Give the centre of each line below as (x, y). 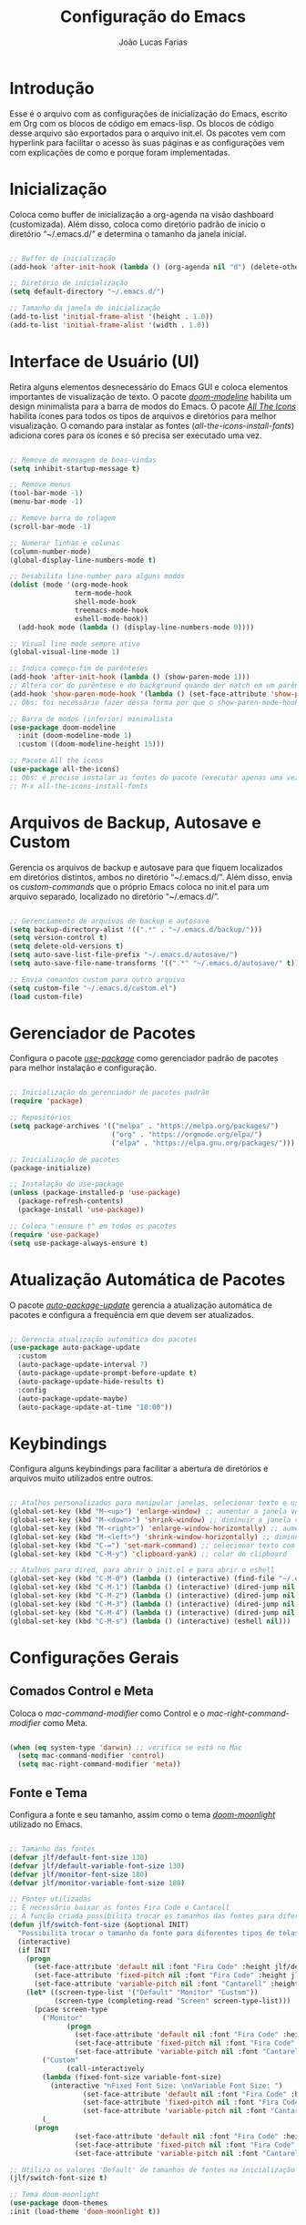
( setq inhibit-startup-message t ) (75, 468)
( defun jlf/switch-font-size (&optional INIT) (99, 1924)
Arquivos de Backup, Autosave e (135, 822)
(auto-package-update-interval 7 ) (83, 1365)
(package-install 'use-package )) (81, 1210)
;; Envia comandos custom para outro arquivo (97, 980)
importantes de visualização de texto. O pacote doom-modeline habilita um (151, 396)
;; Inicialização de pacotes (65, 1159)
